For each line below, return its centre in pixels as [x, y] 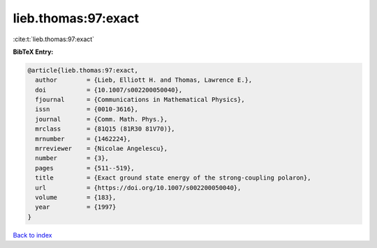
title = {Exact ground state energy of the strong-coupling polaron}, [173, 178]
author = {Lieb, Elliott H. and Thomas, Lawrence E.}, [144, 80]
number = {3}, [72, 158]
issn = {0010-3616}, [87, 109]
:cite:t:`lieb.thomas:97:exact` [53, 39]
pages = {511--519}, [85, 168]
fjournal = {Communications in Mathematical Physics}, [140, 100]
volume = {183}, [76, 197]
